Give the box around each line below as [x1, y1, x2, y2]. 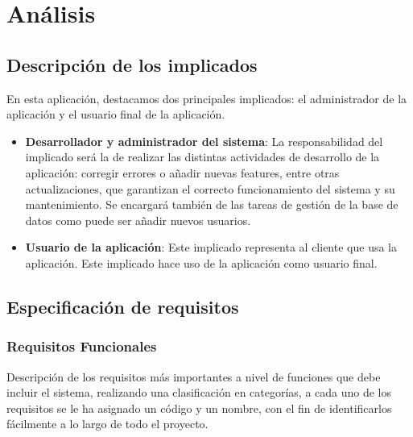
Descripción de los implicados [6, 52, 258, 77]
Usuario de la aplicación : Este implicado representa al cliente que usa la [25, 239, 397, 256]
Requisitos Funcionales [6, 336, 157, 356]
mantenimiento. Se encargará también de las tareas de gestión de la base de [25, 196, 399, 213]
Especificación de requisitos [6, 293, 239, 318]
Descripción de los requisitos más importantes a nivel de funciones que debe [6, 368, 381, 385]
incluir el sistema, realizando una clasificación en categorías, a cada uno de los [6, 384, 392, 401]
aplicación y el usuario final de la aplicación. [6, 106, 225, 123]
